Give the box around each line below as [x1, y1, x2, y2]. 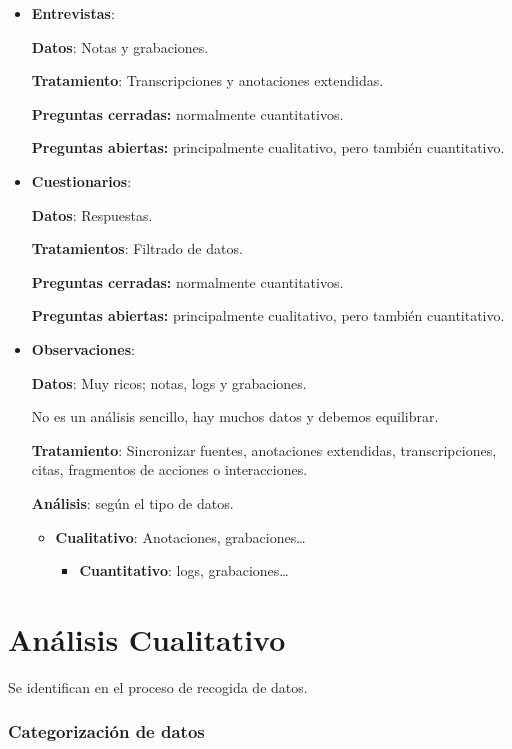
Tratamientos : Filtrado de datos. [31, 238, 243, 259]
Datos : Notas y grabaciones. [31, 36, 209, 57]
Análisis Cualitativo [8, 618, 286, 659]
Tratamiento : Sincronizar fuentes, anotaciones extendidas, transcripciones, [31, 439, 497, 460]
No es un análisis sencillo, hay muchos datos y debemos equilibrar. [31, 406, 439, 427]
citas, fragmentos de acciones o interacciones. [31, 459, 308, 480]
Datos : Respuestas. [31, 204, 153, 225]
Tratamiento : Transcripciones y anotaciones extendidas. [31, 70, 384, 91]
